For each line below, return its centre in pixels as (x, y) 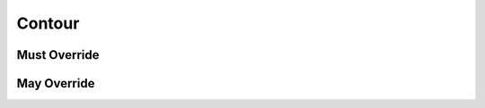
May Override (56, 83)
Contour (48, 23)
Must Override (58, 55)
